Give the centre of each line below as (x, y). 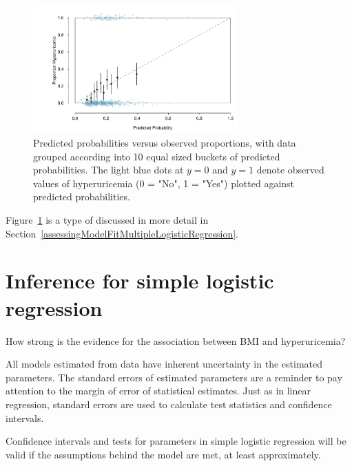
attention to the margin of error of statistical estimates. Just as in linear (158, 391)
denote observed (290, 170)
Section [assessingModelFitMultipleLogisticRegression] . (122, 233)
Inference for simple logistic (140, 280)
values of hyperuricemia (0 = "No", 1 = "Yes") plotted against (164, 183)
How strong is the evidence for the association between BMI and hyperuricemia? (176, 340)
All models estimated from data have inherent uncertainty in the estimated (164, 364)
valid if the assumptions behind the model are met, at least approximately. (163, 454)
